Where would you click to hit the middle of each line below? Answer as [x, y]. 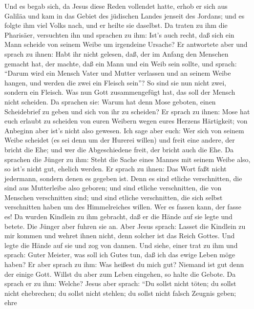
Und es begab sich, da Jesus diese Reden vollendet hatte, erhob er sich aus [116, 6]
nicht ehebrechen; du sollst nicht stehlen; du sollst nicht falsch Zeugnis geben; [120, 293]
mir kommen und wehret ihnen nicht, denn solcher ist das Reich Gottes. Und [120, 236]
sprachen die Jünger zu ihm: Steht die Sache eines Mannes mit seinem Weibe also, [127, 159]
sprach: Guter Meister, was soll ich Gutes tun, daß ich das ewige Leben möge [120, 255]
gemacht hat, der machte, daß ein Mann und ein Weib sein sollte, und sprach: [121, 63]
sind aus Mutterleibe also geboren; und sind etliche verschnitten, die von [113, 188]
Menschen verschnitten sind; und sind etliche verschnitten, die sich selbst [114, 197]
